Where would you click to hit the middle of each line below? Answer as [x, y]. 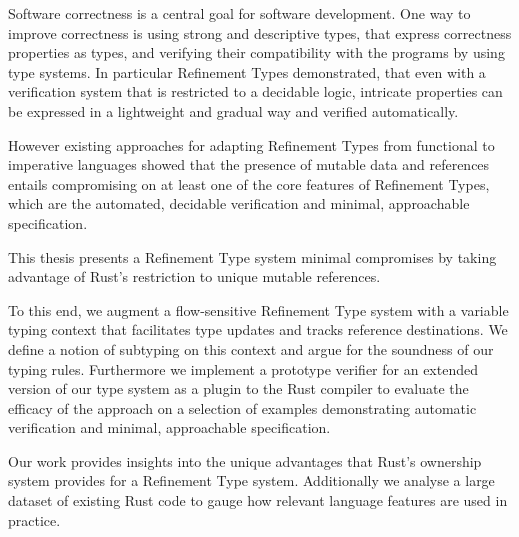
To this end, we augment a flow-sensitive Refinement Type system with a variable [258, 309]
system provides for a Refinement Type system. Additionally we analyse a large [251, 480]
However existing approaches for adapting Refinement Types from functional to [251, 144]
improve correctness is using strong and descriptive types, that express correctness [260, 32]
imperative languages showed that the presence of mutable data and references [249, 164]
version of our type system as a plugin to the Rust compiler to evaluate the [238, 388]
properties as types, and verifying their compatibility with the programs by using [256, 52]
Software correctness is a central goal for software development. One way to [239, 13]
